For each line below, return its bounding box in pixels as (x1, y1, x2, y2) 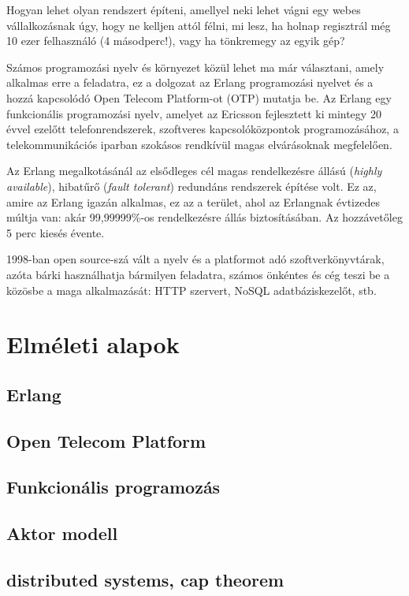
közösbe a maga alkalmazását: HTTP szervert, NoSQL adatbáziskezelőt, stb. (6, 281, 377, 298)
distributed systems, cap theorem (6, 567, 284, 591)
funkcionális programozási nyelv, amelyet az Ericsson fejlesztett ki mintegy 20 (6, 105, 381, 121)
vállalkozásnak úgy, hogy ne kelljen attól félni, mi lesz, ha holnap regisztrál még (6, 17, 391, 33)
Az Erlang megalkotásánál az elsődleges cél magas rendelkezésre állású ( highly (6, 162, 382, 179)
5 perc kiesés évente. (6, 224, 105, 240)
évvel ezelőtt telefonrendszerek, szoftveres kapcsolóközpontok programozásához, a (6, 121, 399, 137)
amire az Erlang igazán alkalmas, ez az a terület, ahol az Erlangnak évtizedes (6, 193, 380, 210)
